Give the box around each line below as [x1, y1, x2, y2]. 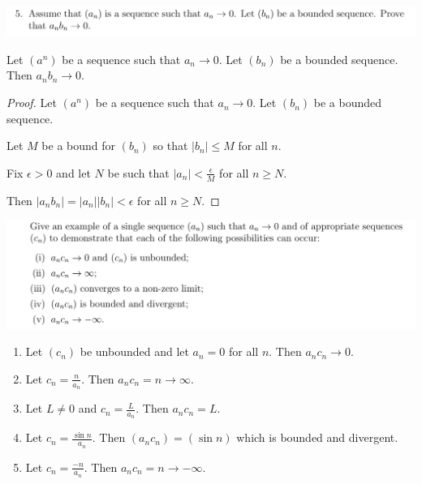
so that [153, 137, 188, 154]
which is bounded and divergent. [236, 429, 398, 446]
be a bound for [41, 137, 116, 154]
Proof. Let [6, 94, 57, 111]
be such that [107, 164, 170, 181]
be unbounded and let [80, 343, 189, 360]
